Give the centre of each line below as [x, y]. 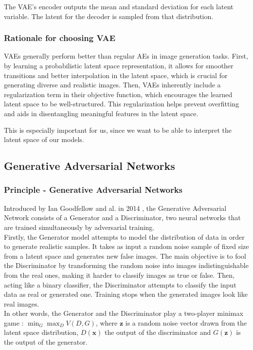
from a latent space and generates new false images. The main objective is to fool [125, 256]
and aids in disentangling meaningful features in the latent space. [101, 113]
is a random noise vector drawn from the [186, 322]
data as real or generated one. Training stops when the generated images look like [126, 294]
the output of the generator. [46, 342]
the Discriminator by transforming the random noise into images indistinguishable [126, 265]
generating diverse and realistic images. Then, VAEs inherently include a [112, 85]
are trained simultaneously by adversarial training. [79, 227]
